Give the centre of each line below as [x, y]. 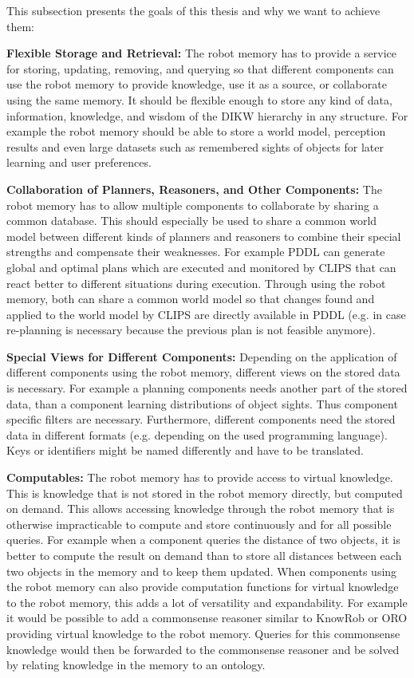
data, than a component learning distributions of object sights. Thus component [202, 403]
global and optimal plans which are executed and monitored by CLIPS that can [201, 267]
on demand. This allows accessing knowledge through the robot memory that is [201, 508]
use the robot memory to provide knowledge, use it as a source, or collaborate [197, 84]
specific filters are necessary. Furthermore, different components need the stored [201, 419]
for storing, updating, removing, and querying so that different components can [200, 68]
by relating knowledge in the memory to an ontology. [136, 665]
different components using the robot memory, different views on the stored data [203, 372]
